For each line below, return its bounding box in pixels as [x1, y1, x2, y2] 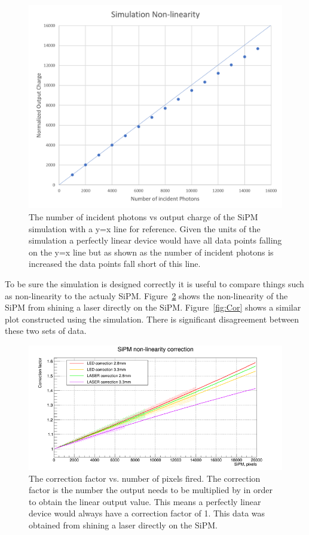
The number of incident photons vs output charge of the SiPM [29, 210, 258, 223]
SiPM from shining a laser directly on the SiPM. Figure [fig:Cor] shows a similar [5, 301, 301, 314]
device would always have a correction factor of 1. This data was [29, 507, 265, 519]
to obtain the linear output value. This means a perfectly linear [29, 495, 261, 507]
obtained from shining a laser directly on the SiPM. [29, 518, 218, 531]
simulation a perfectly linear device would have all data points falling [29, 234, 282, 247]
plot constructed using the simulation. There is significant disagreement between [5, 312, 299, 325]
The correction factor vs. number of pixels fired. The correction [29, 472, 261, 484]
